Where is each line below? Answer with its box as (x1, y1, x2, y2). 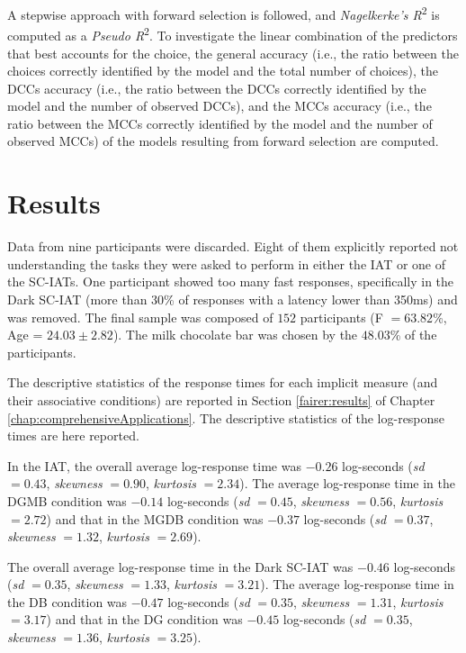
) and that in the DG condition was (46, 610, 243, 629)
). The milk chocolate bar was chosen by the (112, 325, 358, 344)
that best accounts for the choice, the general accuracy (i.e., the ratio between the (7, 43, 459, 62)
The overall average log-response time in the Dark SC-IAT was (7, 557, 354, 576)
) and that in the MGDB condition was (46, 509, 264, 528)
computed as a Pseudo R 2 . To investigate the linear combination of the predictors (7, 23, 458, 44)
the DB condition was (7, 592, 128, 611)
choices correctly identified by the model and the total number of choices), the (7, 61, 438, 80)
